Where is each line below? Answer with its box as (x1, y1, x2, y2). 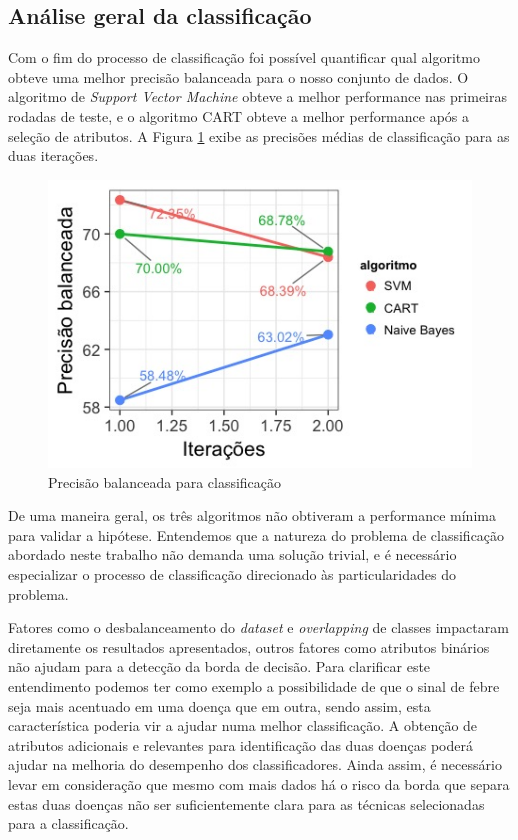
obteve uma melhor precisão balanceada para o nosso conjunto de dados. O (8, 66, 469, 87)
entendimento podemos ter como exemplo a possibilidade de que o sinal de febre (8, 676, 500, 697)
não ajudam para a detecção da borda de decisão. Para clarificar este (8, 656, 431, 677)
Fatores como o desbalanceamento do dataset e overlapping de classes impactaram (8, 617, 509, 638)
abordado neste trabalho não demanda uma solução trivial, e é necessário (8, 544, 457, 565)
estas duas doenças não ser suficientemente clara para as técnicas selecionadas (8, 793, 485, 814)
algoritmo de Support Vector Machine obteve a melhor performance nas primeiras (8, 86, 507, 107)
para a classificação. (8, 813, 129, 834)
